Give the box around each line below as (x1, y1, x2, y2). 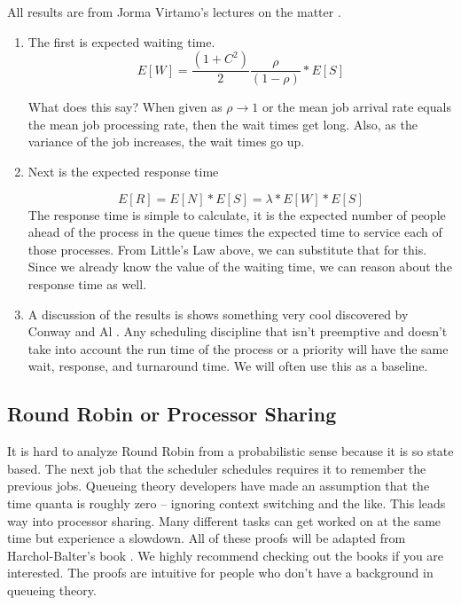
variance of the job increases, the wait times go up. (27, 132, 305, 151)
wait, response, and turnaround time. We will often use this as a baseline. (27, 357, 428, 375)
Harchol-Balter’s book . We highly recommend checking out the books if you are (7, 546, 444, 564)
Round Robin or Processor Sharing (7, 400, 337, 428)
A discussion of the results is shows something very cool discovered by (27, 304, 409, 323)
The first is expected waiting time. (27, 32, 215, 51)
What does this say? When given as (27, 98, 223, 116)
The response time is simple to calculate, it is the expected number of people (27, 205, 446, 224)
